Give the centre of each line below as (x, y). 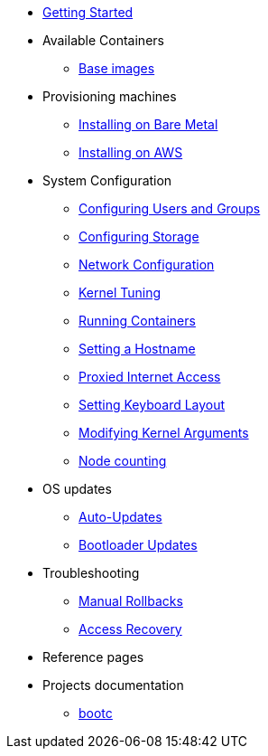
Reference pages (93, 657)
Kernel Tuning (120, 293)
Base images (117, 68)
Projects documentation (113, 685)
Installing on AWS (131, 152)
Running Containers (137, 321)
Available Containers (103, 40)
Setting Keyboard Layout (152, 405)
